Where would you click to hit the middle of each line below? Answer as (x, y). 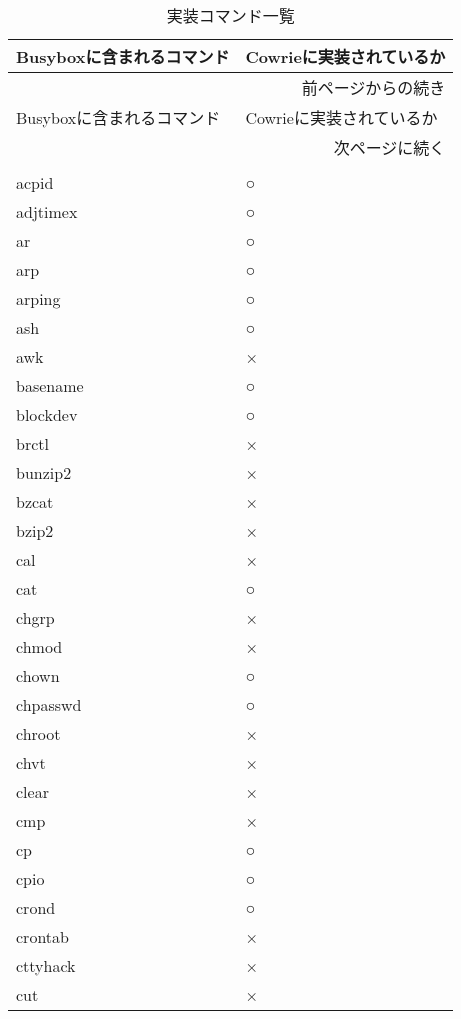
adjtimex (47, 211)
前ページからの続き (373, 87)
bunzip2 (44, 472)
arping (38, 298)
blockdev (47, 414)
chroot (38, 733)
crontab (42, 936)
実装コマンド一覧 (230, 15)
